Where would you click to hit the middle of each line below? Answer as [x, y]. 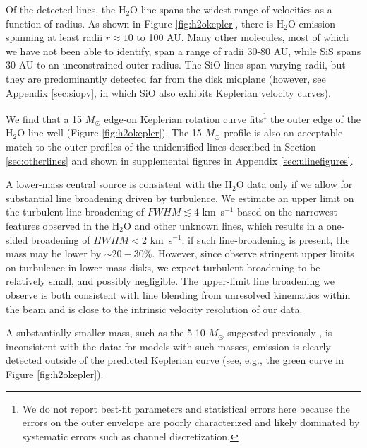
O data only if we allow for [294, 184]
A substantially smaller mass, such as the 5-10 [106, 332]
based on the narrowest [287, 212]
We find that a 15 [44, 118]
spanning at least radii [54, 37]
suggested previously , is [280, 332]
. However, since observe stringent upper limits [253, 253]
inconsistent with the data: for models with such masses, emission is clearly [168, 346]
